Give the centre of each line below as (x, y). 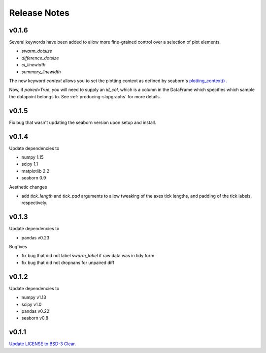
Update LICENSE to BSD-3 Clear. (43, 344)
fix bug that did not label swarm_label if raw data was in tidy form (88, 256)
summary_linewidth (41, 72)
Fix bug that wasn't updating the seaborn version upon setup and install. (83, 122)
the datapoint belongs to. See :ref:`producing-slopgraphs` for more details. (85, 96)
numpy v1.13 (34, 297)
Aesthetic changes (28, 187)
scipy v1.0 (32, 304)
